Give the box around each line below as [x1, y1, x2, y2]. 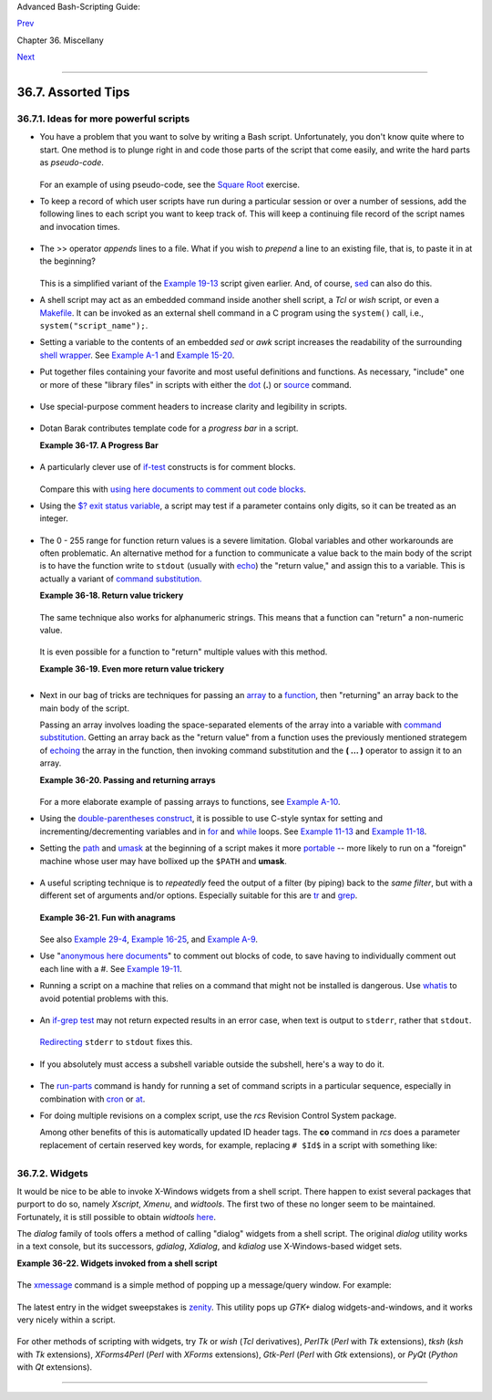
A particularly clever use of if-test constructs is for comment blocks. [39, 462, 296, 473]
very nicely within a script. [16, 1314, 116, 1325]
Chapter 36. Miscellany [16, 35, 104, 46]
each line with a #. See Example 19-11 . [39, 963, 182, 974]
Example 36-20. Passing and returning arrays [39, 774, 216, 785]
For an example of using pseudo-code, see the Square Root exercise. [39, 179, 301, 190]
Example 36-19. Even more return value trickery [39, 663, 225, 674]
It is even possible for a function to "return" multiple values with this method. [39, 646, 328, 657]
